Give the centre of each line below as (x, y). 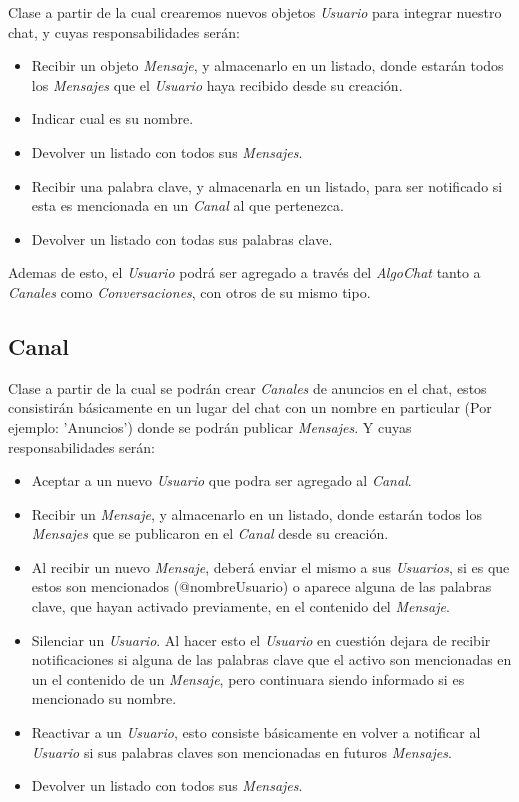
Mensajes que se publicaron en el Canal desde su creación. (210, 533)
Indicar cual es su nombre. (112, 118)
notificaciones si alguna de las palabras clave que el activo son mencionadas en (271, 659)
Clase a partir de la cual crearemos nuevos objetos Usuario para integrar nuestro (255, 12)
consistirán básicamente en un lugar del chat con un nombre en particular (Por (250, 407)
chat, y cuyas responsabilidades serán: (124, 31)
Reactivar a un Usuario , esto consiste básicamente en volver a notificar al (256, 732)
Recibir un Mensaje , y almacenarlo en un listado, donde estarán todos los (256, 513)
